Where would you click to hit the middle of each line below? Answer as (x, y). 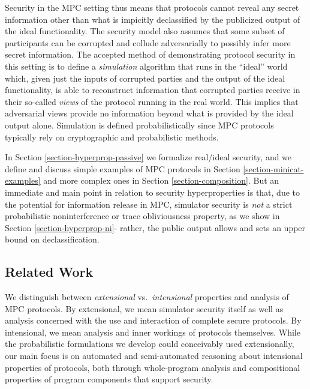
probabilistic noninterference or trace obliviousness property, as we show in (142, 216)
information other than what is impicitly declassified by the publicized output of (153, 19)
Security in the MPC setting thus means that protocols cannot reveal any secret (152, 7)
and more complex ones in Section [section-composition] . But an (161, 180)
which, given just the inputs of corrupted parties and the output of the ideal (145, 78)
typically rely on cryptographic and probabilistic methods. (112, 137)
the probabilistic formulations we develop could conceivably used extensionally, (150, 344)
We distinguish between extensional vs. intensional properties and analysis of (147, 297)
